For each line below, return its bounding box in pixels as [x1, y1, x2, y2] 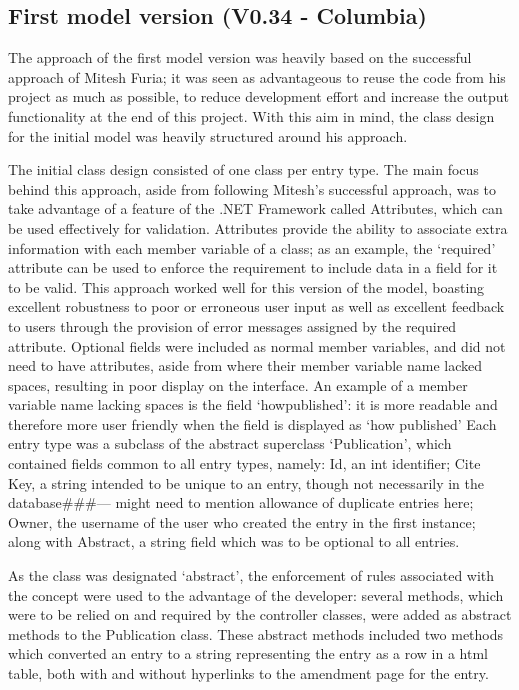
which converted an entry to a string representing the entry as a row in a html [8, 643, 488, 664]
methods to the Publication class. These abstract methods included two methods [8, 623, 504, 644]
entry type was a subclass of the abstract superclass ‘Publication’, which [8, 433, 452, 454]
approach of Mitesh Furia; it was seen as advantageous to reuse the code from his [8, 66, 506, 87]
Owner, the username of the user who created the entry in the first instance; [8, 511, 476, 532]
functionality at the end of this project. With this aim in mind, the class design [8, 105, 495, 126]
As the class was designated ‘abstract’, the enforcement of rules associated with [8, 565, 495, 586]
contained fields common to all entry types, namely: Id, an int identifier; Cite [8, 453, 481, 474]
